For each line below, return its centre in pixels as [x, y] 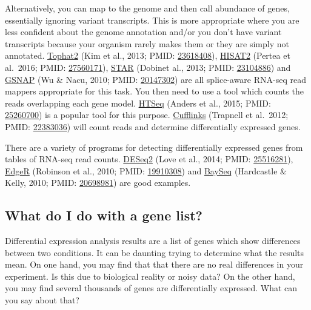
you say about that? [42, 300]
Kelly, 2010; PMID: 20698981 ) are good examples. [98, 183]
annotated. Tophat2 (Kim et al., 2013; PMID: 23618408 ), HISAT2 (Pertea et [148, 55]
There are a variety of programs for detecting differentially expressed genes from [154, 147]
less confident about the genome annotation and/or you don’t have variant [143, 32]
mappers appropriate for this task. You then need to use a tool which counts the [154, 91]
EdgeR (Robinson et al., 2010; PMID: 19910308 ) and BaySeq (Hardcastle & [146, 170]
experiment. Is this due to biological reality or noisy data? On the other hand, [150, 276]
